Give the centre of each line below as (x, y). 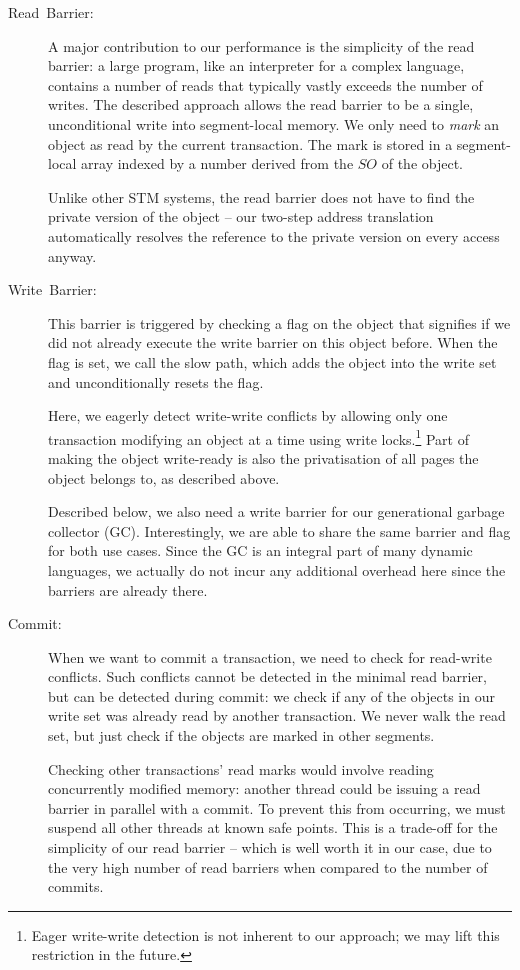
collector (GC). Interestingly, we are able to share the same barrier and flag (279, 530)
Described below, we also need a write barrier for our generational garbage (276, 511)
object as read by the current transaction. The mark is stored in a (250, 143)
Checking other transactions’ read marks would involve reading (241, 768)
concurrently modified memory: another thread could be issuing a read (264, 788)
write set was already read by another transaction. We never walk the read (277, 715)
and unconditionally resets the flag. (156, 381)
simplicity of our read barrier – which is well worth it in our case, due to (270, 847)
